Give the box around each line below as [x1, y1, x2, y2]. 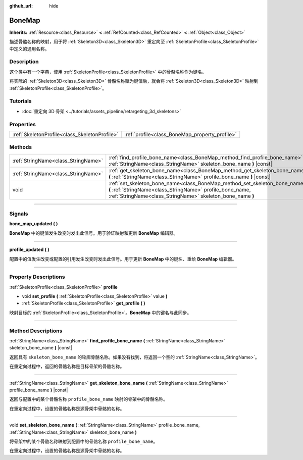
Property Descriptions [9, 273, 65, 280]
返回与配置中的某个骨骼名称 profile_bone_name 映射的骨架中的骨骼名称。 [9, 396, 168, 402]
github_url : [9, 3, 33, 9]
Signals [9, 210, 28, 217]
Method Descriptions [9, 327, 63, 334]
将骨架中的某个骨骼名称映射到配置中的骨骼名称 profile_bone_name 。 [9, 438, 158, 444]
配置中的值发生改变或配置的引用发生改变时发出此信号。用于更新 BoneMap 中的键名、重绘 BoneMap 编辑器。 [9, 255, 237, 262]
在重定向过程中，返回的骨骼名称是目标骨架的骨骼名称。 [9, 364, 125, 370]
